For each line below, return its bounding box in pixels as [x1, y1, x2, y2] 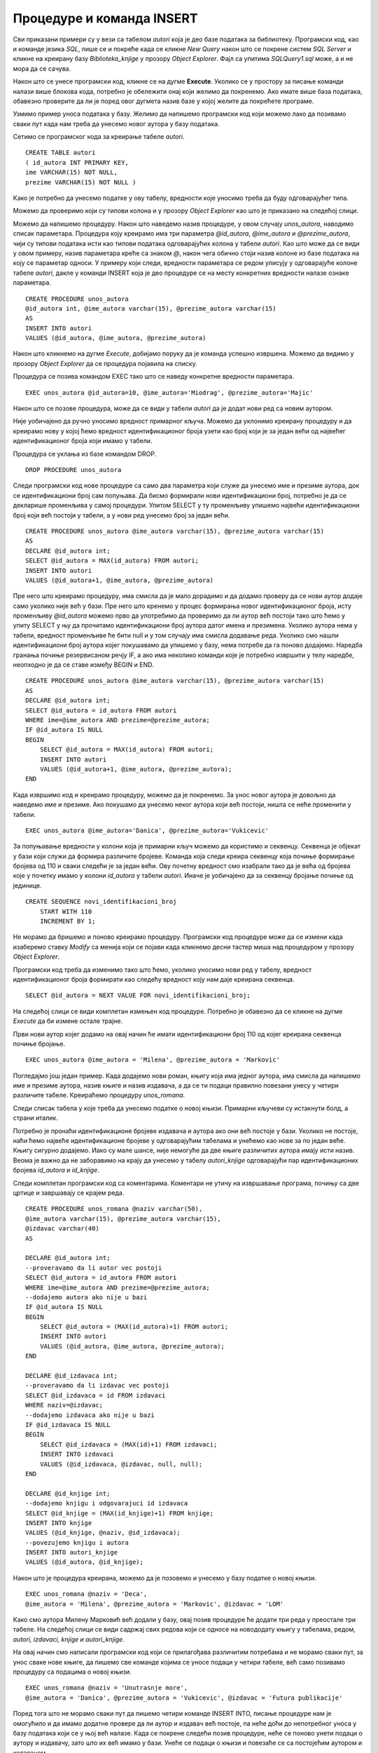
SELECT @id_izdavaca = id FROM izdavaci [25, 1391, 166, 1399]
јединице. [13, 881, 42, 890]
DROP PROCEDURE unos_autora [25, 466, 122, 473]
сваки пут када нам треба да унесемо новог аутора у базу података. [13, 119, 220, 128]
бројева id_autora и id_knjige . [13, 1166, 99, 1175]
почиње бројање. [13, 1039, 66, 1048]
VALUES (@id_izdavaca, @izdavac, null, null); [39, 1460, 203, 1468]
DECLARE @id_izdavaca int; [25, 1372, 118, 1380]
